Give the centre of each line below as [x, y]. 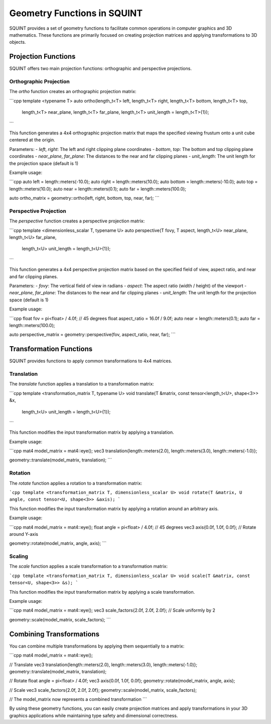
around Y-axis [24, 534]
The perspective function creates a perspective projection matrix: [77, 221]
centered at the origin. [32, 140]
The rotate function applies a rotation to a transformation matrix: [76, 483]
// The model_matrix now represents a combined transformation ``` [78, 699]
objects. [18, 42]
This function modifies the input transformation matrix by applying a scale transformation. [102, 592]
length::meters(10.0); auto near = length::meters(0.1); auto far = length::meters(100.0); [98, 189]
